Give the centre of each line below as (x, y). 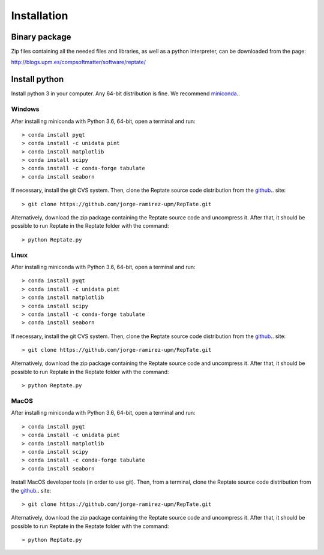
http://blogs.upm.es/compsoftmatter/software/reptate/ (79, 62)
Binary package (41, 37)
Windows (25, 109)
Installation (40, 16)
